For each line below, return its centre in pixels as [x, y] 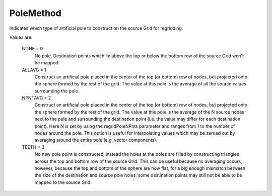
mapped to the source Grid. [63, 182]
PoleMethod [35, 13]
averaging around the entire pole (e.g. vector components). [96, 140]
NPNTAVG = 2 [37, 98]
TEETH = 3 [33, 147]
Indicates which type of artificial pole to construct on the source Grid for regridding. [96, 28]
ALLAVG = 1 [34, 70]
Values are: [21, 37]
